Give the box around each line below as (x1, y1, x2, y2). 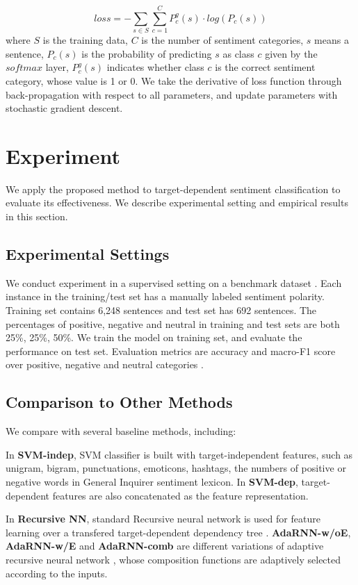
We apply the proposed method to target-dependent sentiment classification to (6, 181, 341, 196)
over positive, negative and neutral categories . (6, 357, 204, 372)
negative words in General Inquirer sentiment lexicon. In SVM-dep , (6, 474, 298, 488)
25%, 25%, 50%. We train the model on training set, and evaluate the (6, 330, 302, 345)
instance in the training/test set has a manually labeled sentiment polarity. (6, 289, 325, 304)
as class (222, 46, 254, 60)
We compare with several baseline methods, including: (6, 424, 236, 438)
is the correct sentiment (215, 60, 316, 74)
